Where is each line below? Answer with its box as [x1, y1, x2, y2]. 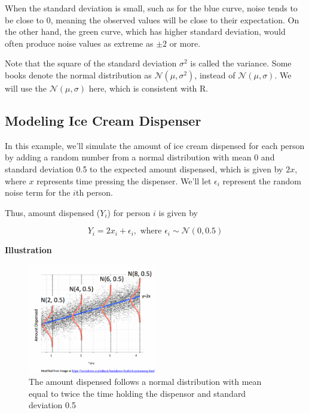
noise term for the [5, 186, 71, 199]
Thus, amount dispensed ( [5, 206, 100, 218]
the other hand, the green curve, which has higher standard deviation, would [5, 25, 286, 38]
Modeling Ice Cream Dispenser [5, 111, 201, 129]
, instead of [194, 68, 235, 81]
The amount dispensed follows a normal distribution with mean [29, 375, 262, 388]
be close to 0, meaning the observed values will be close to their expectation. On [5, 13, 299, 26]
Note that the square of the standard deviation [5, 57, 177, 69]
